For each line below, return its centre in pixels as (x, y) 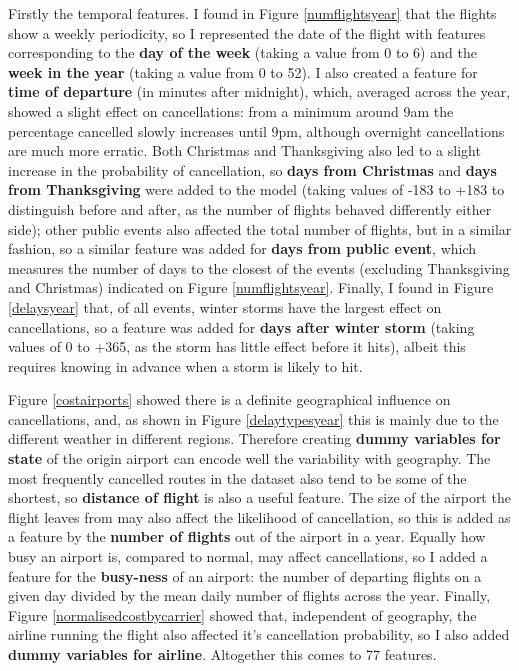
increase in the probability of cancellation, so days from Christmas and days (252, 169)
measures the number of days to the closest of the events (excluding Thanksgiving (259, 267)
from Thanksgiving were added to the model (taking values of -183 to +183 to (256, 189)
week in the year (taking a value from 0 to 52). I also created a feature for (243, 71)
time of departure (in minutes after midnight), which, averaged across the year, (259, 91)
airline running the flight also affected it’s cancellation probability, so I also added (259, 634)
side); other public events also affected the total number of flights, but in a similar (260, 228)
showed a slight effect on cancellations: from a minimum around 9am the (231, 110)
